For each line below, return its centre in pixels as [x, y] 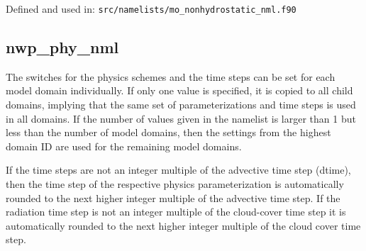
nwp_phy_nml [62, 47]
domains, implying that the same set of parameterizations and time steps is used [181, 105]
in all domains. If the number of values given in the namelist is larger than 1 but [181, 118]
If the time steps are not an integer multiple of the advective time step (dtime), [178, 170]
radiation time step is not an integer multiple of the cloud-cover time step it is [176, 212]
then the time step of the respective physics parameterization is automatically [175, 184]
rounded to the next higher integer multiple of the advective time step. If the [173, 197]
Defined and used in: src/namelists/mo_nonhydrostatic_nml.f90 [151, 9]
